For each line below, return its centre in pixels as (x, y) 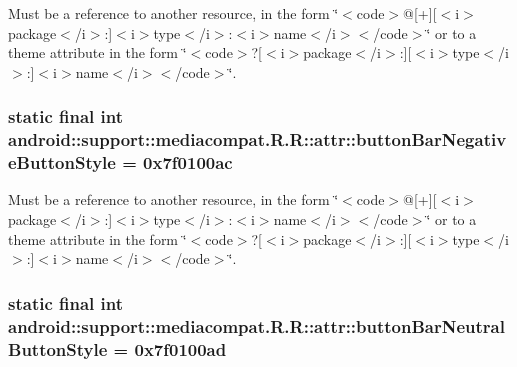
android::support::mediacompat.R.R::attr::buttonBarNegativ (257, 139)
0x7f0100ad (180, 348)
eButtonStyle (62, 162)
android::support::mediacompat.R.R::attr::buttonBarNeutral (256, 325)
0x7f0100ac (188, 162)
